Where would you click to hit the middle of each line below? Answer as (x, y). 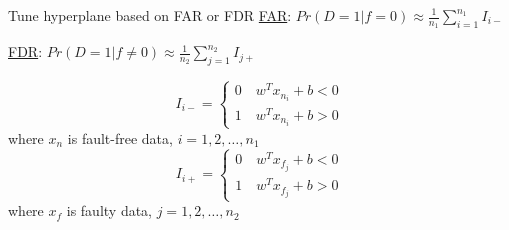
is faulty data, (109, 210)
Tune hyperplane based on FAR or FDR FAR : (150, 15)
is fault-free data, (120, 137)
